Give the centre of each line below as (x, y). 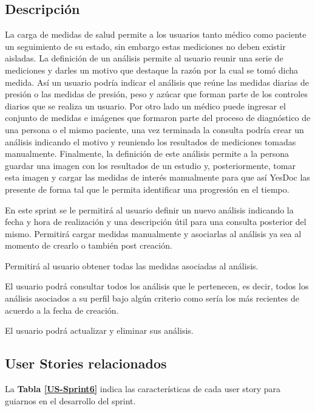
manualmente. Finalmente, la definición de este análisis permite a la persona (147, 154)
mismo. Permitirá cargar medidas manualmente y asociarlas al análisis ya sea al (153, 233)
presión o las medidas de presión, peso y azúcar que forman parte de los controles (156, 94)
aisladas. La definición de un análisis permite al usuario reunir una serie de (144, 58)
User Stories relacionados (86, 363)
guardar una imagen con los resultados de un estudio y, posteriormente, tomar (150, 165)
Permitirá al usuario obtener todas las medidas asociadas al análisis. (132, 265)
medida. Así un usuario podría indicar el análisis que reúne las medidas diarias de (157, 82)
